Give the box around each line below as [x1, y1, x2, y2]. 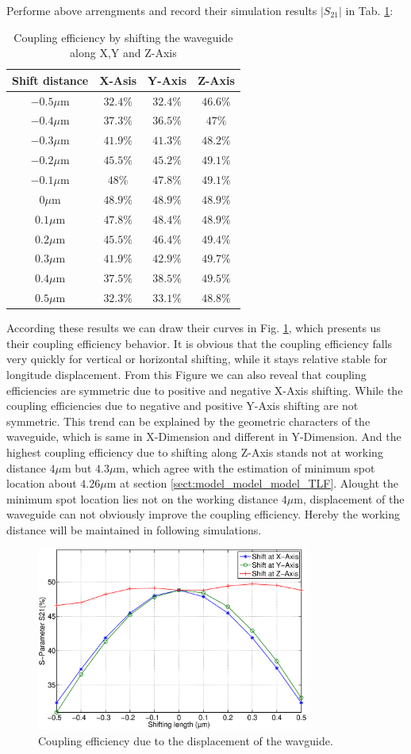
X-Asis [99, 71, 137, 88]
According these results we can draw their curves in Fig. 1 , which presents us [6, 320, 381, 336]
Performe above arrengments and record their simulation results [6, 2, 317, 18]
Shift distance [12, 71, 89, 88]
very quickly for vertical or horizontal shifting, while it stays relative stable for [6, 350, 388, 367]
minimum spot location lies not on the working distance [6, 490, 278, 507]
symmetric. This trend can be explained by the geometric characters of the [6, 412, 371, 429]
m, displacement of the [294, 490, 405, 507]
